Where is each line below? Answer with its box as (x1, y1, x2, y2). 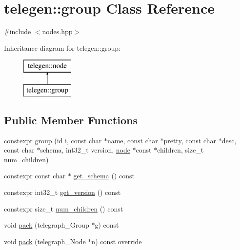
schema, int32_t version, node (40, 145, 130, 155)
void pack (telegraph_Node (4, 236, 86, 246)
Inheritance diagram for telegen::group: (4, 42, 120, 53)
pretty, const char (163, 135, 216, 145)
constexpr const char (4, 171, 66, 181)
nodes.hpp (42, 26, 73, 37)
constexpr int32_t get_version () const (4, 187, 121, 197)
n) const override (91, 236, 142, 246)
